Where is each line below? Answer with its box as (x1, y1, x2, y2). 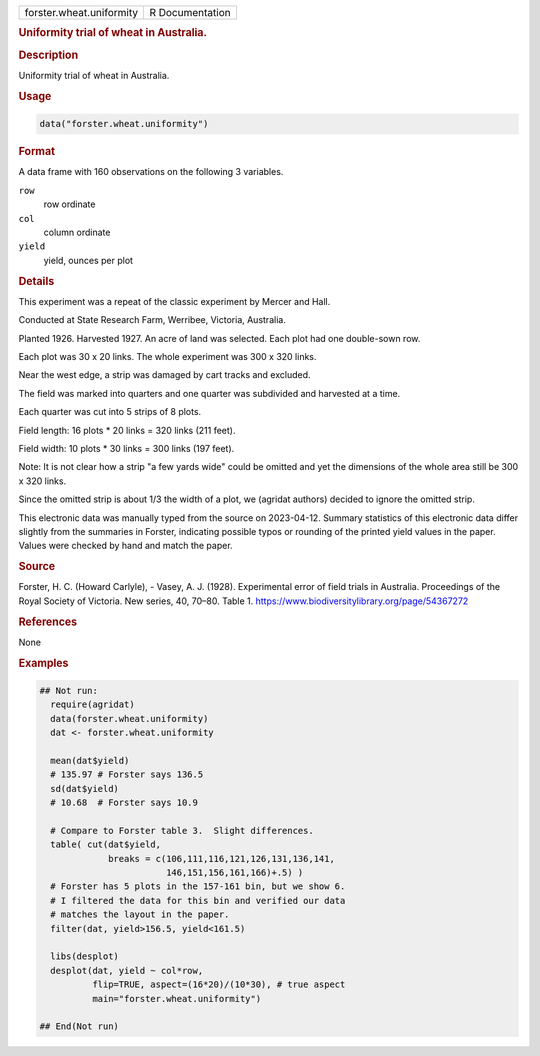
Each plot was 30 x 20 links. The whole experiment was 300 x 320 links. (18, 350, 317, 362)
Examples (18, 656, 69, 670)
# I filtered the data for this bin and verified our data (50, 895, 346, 906)
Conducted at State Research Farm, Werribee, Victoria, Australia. (18, 314, 287, 326)
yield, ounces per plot (43, 254, 134, 266)
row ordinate (43, 198, 96, 210)
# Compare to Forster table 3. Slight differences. (50, 825, 314, 836)
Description (18, 48, 79, 62)
